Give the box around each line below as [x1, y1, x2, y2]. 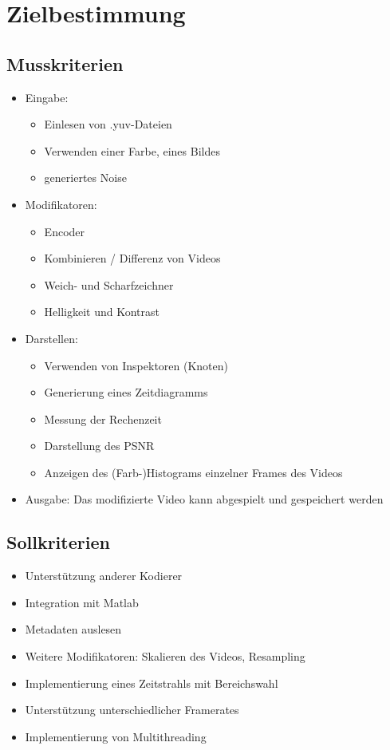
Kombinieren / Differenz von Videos [44, 250, 221, 266]
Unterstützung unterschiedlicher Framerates [25, 701, 239, 718]
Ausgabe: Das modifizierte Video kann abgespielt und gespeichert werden [25, 491, 384, 507]
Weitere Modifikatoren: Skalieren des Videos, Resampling [25, 648, 305, 665]
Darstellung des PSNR [44, 437, 155, 454]
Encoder [44, 223, 85, 239]
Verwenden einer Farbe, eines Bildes [44, 142, 220, 159]
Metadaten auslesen [25, 621, 122, 637]
